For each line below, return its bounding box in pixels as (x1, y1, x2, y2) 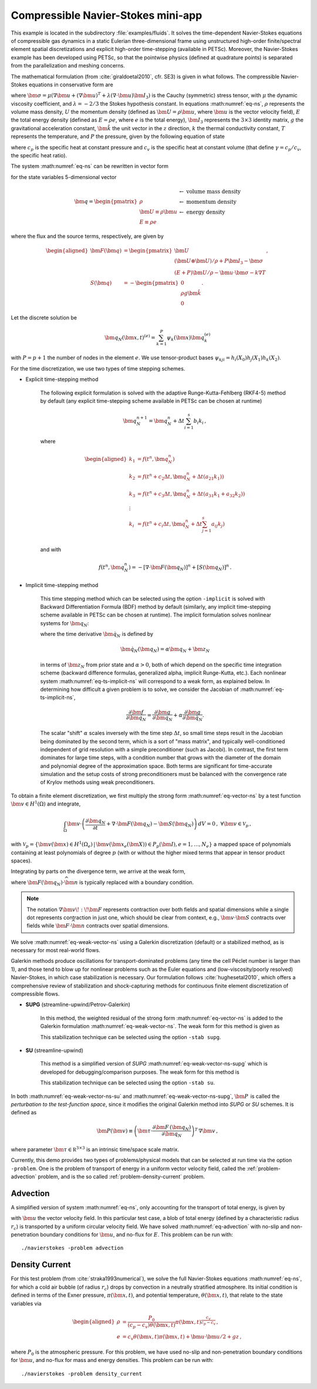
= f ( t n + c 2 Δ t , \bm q (137, 472, 187, 481)
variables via (11, 1300, 42, 1307)
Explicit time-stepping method (25, 376, 99, 383)
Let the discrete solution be (11, 314, 77, 321)
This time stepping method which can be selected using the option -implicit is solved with (40, 595, 265, 602)
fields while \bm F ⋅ (26, 922, 72, 929)
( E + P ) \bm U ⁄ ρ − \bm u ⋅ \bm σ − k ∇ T (174, 269, 267, 276)
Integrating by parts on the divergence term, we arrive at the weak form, (11, 868, 186, 875)
